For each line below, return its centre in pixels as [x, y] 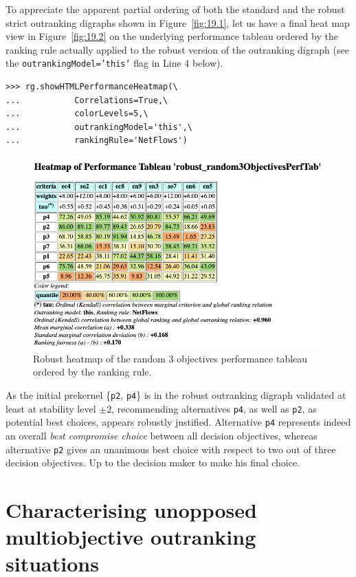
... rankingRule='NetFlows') [97, 141]
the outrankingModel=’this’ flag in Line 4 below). [114, 63]
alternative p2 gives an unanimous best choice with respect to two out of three [171, 449]
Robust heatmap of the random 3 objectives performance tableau [170, 358]
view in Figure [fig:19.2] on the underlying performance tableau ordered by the [172, 36]
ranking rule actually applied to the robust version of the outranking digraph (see [177, 49]
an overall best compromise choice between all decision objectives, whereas [162, 435]
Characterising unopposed [131, 510]
